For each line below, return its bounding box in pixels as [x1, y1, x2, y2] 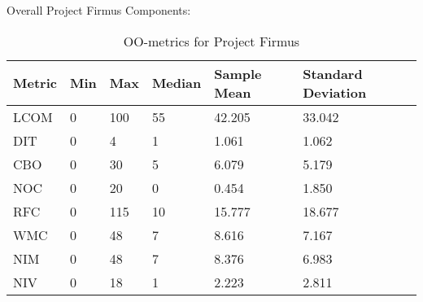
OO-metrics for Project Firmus [123, 31, 300, 50]
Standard [303, 63, 363, 83]
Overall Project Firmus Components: [7, 2, 191, 18]
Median [151, 73, 202, 93]
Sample [214, 63, 262, 83]
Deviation [303, 82, 367, 102]
